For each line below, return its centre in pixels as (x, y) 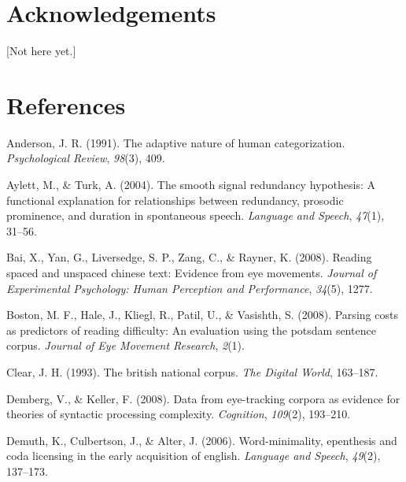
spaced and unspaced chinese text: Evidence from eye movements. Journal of (192, 273)
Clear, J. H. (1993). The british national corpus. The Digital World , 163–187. (192, 371)
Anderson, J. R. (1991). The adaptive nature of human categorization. (176, 142)
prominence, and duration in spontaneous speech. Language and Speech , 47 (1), (196, 215)
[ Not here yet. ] (41, 51)
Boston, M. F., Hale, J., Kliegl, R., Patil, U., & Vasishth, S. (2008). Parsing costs (202, 315)
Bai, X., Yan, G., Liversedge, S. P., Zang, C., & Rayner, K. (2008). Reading (189, 257)
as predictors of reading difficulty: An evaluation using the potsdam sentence (191, 330)
